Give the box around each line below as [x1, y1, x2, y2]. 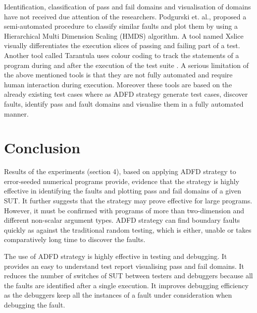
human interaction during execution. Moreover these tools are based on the [4, 79, 232, 89]
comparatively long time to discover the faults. [4, 234, 146, 245]
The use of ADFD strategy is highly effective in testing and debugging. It [4, 251, 227, 261]
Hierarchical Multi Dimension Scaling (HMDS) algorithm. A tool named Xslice [4, 30, 244, 41]
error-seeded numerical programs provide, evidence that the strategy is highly [4, 176, 240, 186]
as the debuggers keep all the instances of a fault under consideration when [4, 290, 232, 300]
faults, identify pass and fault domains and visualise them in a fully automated [4, 98, 244, 109]
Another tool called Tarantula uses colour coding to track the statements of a [4, 50, 239, 60]
